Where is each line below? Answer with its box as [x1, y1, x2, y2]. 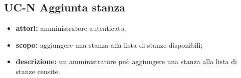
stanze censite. [16, 66, 60, 76]
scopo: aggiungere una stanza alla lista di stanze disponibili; [16, 39, 203, 50]
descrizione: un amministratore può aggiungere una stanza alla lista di [16, 56, 237, 67]
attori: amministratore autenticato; [16, 23, 126, 33]
